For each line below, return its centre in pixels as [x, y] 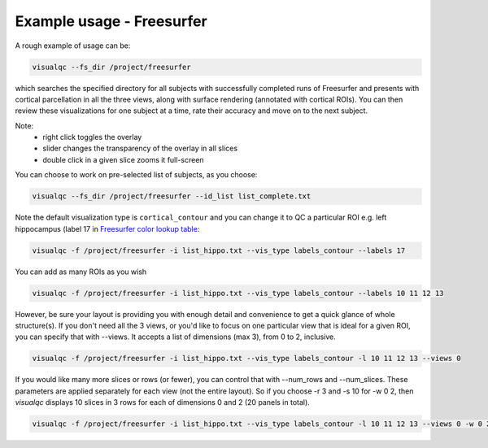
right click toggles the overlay [92, 137]
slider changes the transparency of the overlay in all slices [140, 148]
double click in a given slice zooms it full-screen [123, 159]
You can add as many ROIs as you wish [81, 272]
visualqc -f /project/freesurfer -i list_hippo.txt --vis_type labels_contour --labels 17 [219, 250]
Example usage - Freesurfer [111, 21]
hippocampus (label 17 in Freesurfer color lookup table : [107, 228]
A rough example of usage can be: [73, 46]
